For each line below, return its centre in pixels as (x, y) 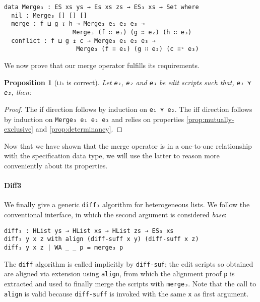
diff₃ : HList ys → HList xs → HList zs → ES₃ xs (89, 231)
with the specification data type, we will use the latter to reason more (112, 156)
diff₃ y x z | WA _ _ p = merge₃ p (64, 247)
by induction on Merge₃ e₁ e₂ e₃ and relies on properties (94, 119)
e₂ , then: (18, 92)
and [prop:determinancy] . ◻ (79, 129)
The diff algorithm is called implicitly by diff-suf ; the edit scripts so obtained (129, 263)
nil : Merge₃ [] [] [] (49, 15)
